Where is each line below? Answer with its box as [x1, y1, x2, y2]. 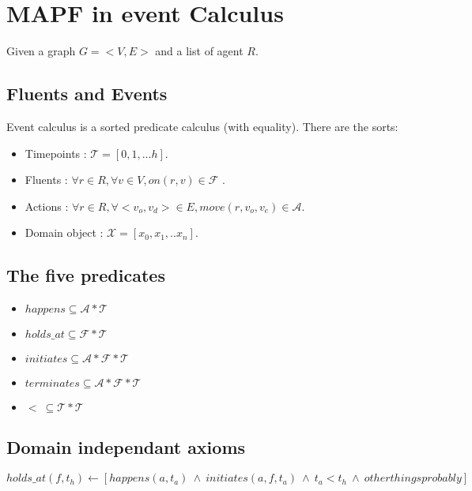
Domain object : [25, 224, 104, 241]
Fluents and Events [6, 81, 168, 106]
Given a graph [6, 43, 76, 59]
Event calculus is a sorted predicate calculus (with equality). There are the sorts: [6, 118, 398, 134]
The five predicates [6, 263, 165, 287]
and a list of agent [155, 43, 244, 59]
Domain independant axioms [6, 435, 246, 459]
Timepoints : [25, 144, 87, 161]
